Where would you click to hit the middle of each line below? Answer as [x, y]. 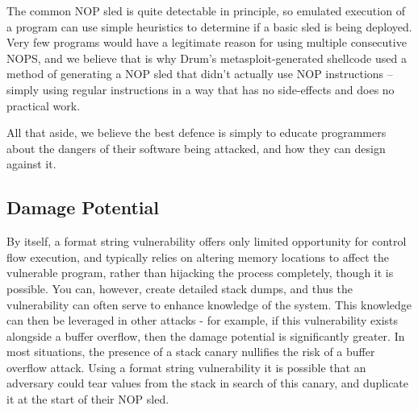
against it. [31, 164]
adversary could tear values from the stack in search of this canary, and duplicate [208, 383]
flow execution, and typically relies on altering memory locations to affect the [198, 257]
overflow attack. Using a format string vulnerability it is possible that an [186, 367]
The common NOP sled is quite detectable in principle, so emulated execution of [206, 10]
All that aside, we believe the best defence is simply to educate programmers [196, 133]
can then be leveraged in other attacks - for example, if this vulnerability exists [203, 320]
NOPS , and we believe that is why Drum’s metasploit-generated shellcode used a [207, 58]
